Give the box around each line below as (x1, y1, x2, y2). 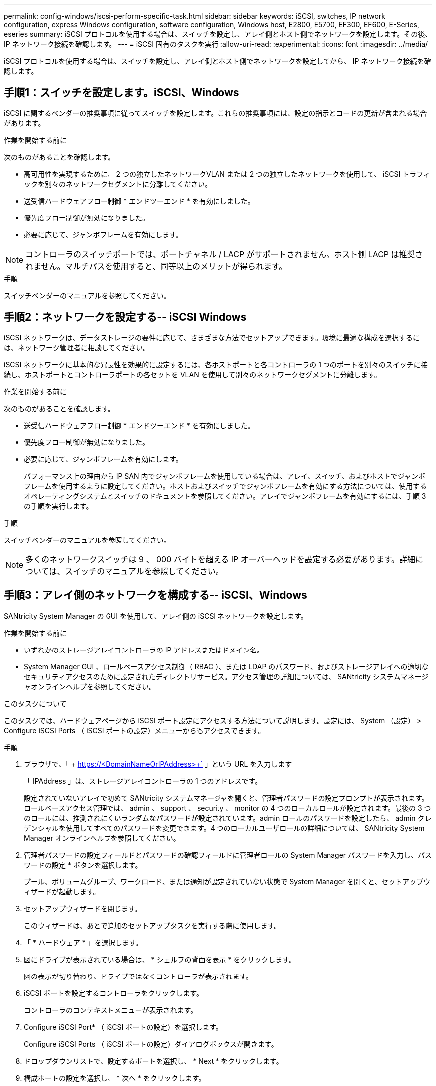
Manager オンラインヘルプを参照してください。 (24, 833, 180, 842)
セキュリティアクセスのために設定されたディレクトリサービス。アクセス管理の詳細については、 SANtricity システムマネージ (24, 672, 429, 681)
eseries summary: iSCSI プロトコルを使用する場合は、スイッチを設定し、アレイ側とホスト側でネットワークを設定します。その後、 (4, 30, 432, 38)
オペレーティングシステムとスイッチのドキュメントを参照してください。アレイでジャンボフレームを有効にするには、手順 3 (24, 491, 426, 500)
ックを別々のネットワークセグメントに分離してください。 (24, 179, 212, 188)
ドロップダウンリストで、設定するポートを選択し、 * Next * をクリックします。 (24, 1056, 283, 1065)
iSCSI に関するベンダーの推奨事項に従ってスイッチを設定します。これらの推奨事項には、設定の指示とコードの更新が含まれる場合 (4, 109, 427, 117)
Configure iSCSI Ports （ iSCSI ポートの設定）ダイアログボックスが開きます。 (24, 1039, 278, 1048)
